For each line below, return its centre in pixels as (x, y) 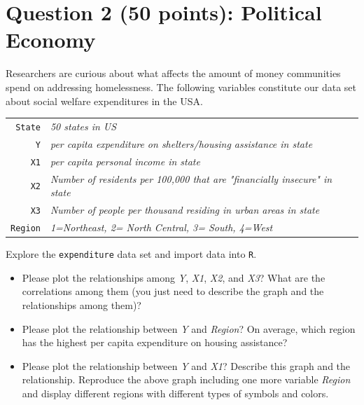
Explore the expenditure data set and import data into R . (131, 254)
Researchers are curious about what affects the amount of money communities (173, 73)
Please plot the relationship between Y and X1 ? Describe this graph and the (186, 365)
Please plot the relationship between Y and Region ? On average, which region (189, 328)
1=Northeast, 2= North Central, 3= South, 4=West (161, 227)
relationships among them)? (82, 304)
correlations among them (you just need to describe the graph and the (173, 291)
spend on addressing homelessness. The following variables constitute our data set (181, 87)
